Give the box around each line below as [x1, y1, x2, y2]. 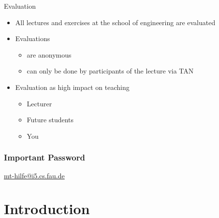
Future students [27, 115, 74, 125]
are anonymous [27, 49, 72, 59]
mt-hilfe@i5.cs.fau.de [4, 170, 65, 180]
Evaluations [15, 33, 50, 44]
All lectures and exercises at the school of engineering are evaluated [15, 17, 216, 27]
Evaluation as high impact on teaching [15, 82, 130, 92]
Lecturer [27, 98, 52, 108]
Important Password [4, 151, 85, 163]
